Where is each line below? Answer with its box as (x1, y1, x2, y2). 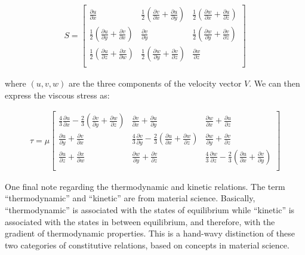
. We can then (249, 77, 300, 90)
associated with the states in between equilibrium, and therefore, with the (5, 215, 275, 228)
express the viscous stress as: (5, 88, 110, 101)
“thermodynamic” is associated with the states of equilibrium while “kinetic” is (5, 204, 295, 216)
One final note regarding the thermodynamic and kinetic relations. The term (5, 180, 285, 192)
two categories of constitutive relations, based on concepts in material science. (5, 238, 289, 251)
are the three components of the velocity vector (68, 77, 242, 90)
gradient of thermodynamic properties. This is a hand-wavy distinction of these (5, 227, 295, 239)
